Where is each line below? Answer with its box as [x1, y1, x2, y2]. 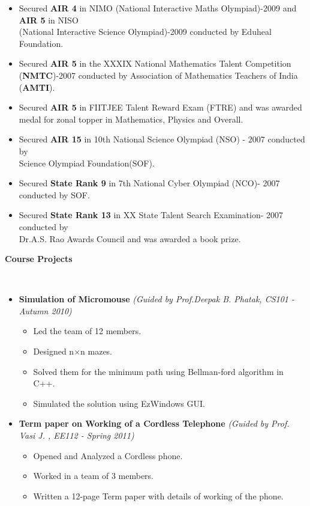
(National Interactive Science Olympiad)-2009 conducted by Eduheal [19, 25, 272, 38]
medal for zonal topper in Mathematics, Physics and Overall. [19, 112, 243, 125]
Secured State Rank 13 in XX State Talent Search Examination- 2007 [19, 209, 284, 221]
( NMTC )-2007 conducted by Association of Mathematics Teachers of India [19, 69, 298, 81]
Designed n [33, 345, 74, 358]
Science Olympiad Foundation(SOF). [19, 156, 155, 169]
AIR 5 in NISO [19, 13, 79, 26]
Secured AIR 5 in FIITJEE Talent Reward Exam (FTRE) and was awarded [19, 101, 302, 114]
